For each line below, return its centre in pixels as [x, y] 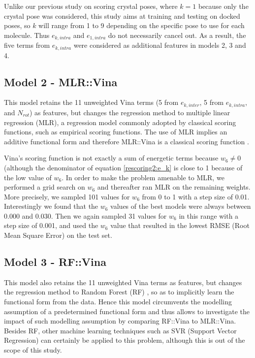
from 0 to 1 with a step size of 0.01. [196, 196]
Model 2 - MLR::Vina [61, 81]
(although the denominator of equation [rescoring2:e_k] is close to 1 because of [123, 167]
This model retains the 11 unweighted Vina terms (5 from [91, 102]
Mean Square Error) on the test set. [58, 235]
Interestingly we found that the [51, 206]
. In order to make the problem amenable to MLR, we [143, 177]
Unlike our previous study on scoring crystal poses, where [91, 6]
